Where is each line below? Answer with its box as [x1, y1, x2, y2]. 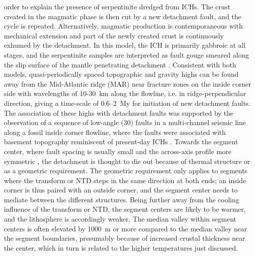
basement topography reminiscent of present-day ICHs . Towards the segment [4, 136, 238, 147]
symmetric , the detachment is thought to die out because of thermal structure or [4, 156, 250, 166]
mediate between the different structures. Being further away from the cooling [4, 194, 239, 204]
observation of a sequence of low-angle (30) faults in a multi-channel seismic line [4, 117, 246, 128]
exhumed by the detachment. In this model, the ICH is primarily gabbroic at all [4, 40, 246, 50]
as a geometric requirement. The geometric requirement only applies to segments [4, 165, 248, 176]
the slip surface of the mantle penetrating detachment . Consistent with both [4, 59, 236, 69]
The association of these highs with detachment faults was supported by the [4, 107, 234, 118]
